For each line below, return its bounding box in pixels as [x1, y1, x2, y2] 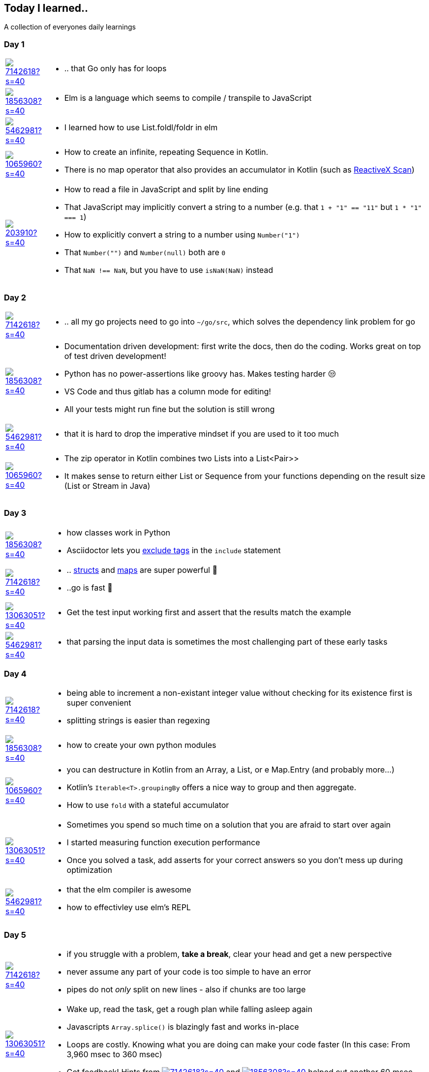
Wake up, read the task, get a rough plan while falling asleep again [66, 1004, 312, 1014]
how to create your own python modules [66, 740, 216, 750]
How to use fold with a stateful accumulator [66, 800, 229, 810]
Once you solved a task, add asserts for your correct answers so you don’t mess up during [66, 855, 403, 865]
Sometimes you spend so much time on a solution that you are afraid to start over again [66, 820, 391, 830]
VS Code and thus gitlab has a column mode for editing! [64, 386, 271, 396]
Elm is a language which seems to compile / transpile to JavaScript [64, 93, 312, 103]
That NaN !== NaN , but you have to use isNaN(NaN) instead [64, 265, 274, 275]
